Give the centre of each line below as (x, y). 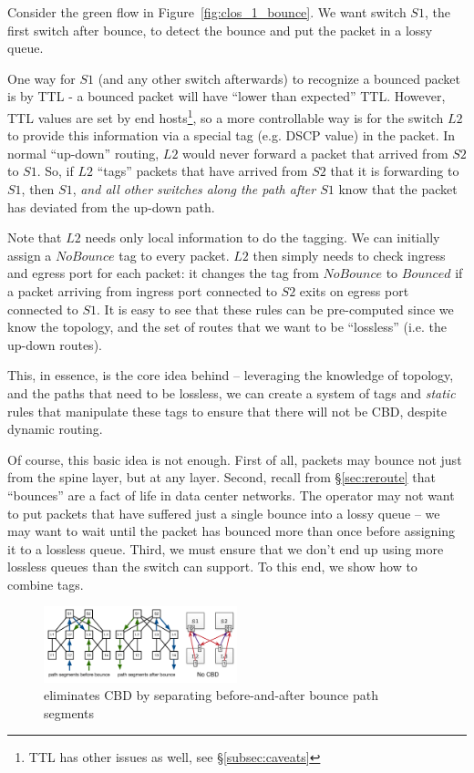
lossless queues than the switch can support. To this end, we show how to (212, 567)
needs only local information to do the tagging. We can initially (263, 237)
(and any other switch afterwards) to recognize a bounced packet (279, 78)
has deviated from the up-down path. (111, 206)
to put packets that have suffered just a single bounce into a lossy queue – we (224, 513)
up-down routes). (55, 344)
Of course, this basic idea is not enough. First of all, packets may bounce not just (235, 459)
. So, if (55, 171)
